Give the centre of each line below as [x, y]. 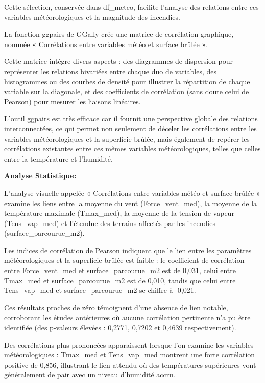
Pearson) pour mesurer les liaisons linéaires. [73, 101]
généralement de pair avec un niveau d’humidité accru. [90, 375]
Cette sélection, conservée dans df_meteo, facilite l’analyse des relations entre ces [131, 7]
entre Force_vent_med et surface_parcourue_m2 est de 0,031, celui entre [120, 270]
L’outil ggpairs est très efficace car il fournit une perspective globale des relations [131, 118]
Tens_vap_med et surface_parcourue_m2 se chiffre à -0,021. [100, 290]
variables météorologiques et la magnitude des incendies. [92, 17]
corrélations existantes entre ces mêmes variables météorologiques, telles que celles [132, 149]
